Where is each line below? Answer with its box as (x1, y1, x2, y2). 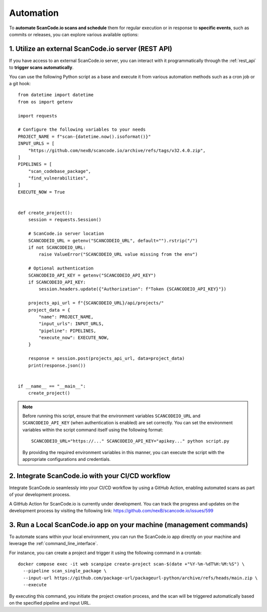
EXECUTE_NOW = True (18, 189, 65, 195)
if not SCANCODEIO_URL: (28, 245, 86, 250)
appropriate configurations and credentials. (22, 456, 111, 462)
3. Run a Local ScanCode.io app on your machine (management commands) (9, 520, 248, 529)
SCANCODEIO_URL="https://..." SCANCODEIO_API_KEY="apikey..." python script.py (31, 439, 229, 444)
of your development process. (9, 492, 71, 498)
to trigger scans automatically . (9, 64, 74, 70)
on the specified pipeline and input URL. (9, 600, 91, 606)
